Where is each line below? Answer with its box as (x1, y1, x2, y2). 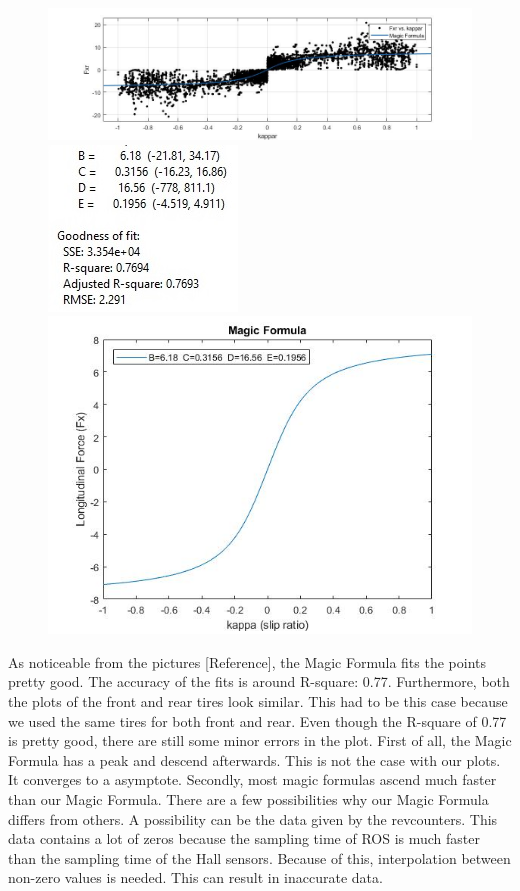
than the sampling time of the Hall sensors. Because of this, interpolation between (8, 847, 511, 868)
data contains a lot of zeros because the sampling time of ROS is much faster (8, 828, 481, 849)
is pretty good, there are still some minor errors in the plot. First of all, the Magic (8, 730, 512, 751)
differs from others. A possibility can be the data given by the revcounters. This (8, 808, 498, 829)
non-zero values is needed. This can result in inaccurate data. (8, 867, 383, 888)
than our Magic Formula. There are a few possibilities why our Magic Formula (8, 789, 489, 809)
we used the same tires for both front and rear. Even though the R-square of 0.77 (8, 710, 507, 731)
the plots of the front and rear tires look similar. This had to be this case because (8, 691, 508, 712)
